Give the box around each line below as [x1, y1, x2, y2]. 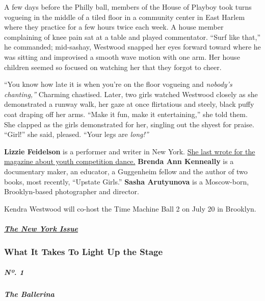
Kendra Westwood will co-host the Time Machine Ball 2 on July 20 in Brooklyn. [4, 203, 256, 214]
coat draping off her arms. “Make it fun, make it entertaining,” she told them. [4, 108, 248, 119]
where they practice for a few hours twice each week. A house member [4, 21, 224, 32]
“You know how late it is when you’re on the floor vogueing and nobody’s [4, 79, 232, 89]
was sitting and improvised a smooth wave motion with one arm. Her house [4, 51, 240, 62]
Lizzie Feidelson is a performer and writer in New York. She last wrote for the [4, 146, 255, 156]
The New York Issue [4, 223, 78, 234]
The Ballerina [4, 289, 55, 299]
